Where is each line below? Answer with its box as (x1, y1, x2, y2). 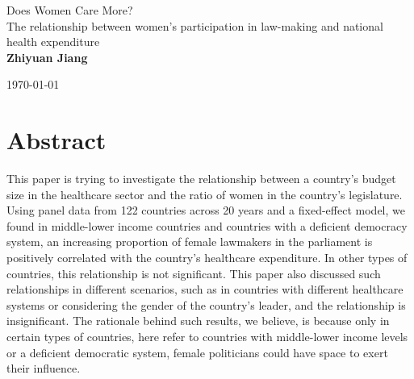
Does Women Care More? (6, 2, 133, 18)
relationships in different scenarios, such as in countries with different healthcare (6, 281, 404, 298)
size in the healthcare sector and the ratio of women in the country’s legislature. (6, 185, 403, 202)
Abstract (6, 123, 107, 156)
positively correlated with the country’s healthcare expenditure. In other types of (6, 249, 408, 266)
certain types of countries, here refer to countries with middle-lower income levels (6, 328, 408, 345)
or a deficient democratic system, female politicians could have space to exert (6, 344, 388, 360)
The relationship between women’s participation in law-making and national (6, 17, 383, 34)
